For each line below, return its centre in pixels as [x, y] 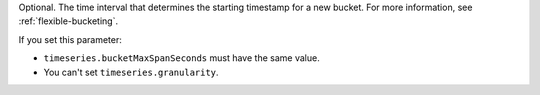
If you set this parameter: [70, 39]
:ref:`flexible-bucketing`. [68, 21]
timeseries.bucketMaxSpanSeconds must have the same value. [181, 58]
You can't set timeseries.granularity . [131, 72]
